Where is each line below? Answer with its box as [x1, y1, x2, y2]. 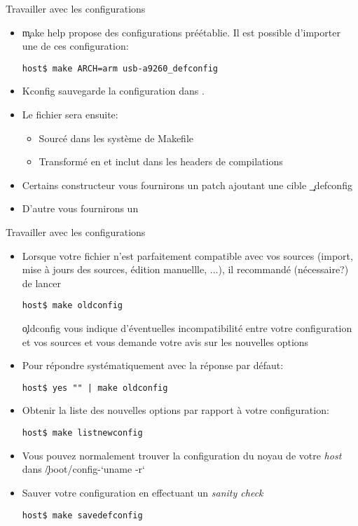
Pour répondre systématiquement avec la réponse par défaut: [22, 358, 284, 373]
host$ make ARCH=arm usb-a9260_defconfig [22, 63, 218, 74]
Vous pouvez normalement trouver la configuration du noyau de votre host [22, 448, 342, 462]
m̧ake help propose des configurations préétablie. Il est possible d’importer [22, 25, 340, 39]
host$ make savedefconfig [22, 510, 143, 520]
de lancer [22, 275, 62, 290]
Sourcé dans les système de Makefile [39, 130, 194, 145]
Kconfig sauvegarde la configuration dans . [22, 83, 205, 98]
